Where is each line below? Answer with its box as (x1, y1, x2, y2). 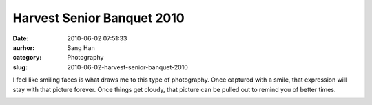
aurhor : (12, 43, 35, 51)
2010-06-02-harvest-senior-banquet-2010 (67, 62, 189, 71)
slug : (12, 62, 28, 71)
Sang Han (67, 43, 96, 51)
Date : (12, 34, 29, 43)
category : (12, 54, 42, 62)
